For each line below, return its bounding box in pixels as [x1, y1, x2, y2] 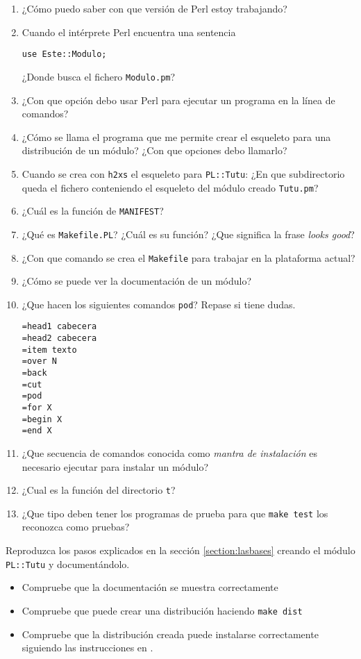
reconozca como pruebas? [22, 519, 130, 534]
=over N [22, 356, 57, 367]
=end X [22, 426, 52, 436]
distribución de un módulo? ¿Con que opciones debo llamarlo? [22, 143, 287, 158]
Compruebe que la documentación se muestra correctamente [22, 580, 278, 594]
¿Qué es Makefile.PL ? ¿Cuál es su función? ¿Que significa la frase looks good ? [22, 226, 355, 241]
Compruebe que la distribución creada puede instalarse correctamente [22, 626, 319, 641]
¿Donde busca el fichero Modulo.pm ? [22, 69, 176, 83]
